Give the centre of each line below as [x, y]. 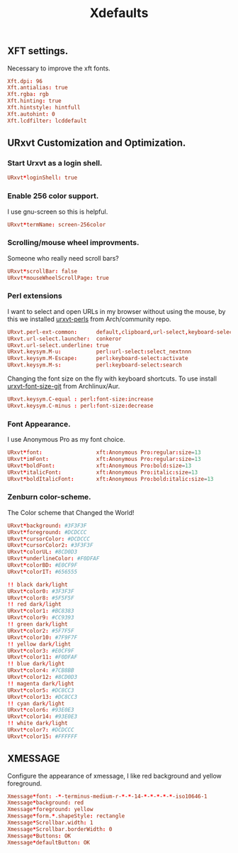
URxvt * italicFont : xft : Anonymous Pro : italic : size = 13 [103, 472]
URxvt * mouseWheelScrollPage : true [58, 278]
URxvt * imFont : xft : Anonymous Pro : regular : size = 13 [104, 459]
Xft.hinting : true [34, 101]
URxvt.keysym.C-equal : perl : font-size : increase [80, 399]
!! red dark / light [34, 604]
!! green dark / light [38, 624]
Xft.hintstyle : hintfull [44, 108]
